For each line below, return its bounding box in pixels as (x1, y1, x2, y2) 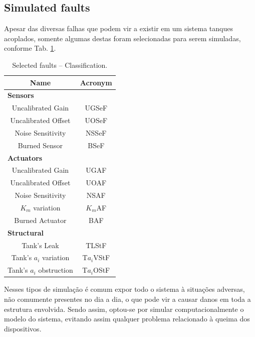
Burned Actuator (14, 214, 67, 225)
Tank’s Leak (22, 240, 59, 250)
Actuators (8, 152, 43, 163)
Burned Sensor (18, 140, 63, 150)
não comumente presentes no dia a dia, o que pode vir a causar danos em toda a (4, 293, 251, 304)
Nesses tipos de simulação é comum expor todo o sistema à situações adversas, (4, 284, 245, 294)
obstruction (38, 265, 73, 275)
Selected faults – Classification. (12, 59, 108, 70)
